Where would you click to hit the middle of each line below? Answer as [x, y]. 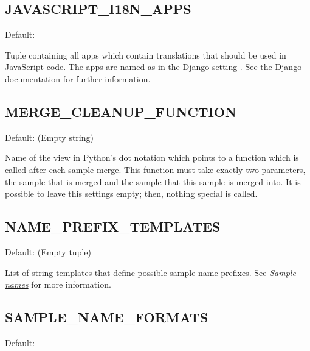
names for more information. [58, 284]
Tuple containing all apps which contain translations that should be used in [146, 55]
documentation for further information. [78, 78]
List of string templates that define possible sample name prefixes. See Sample [150, 272]
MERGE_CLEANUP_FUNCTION [121, 111]
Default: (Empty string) [49, 137]
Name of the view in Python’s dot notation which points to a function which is [152, 158]
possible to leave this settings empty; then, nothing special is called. [131, 193]
